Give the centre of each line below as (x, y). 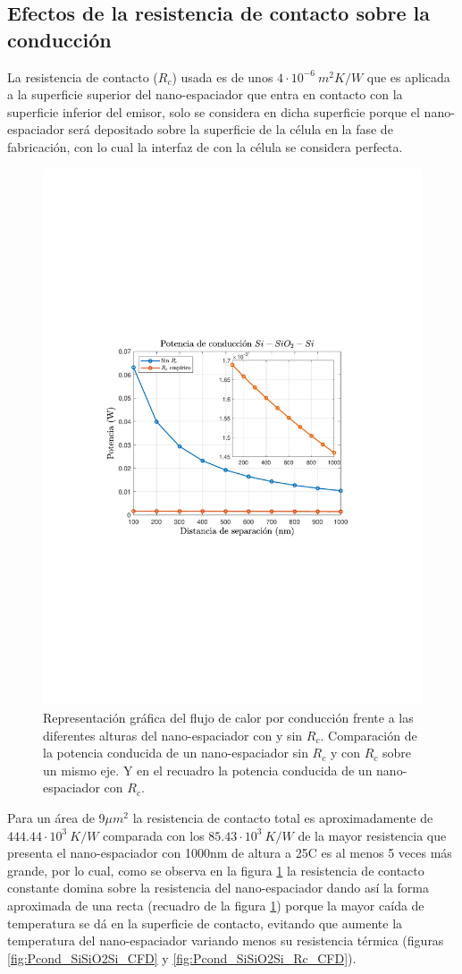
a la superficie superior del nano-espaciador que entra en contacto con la (205, 94)
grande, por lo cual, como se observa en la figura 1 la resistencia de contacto (216, 870)
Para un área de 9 (56, 818)
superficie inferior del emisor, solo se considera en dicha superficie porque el (214, 111)
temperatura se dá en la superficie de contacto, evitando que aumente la (205, 923)
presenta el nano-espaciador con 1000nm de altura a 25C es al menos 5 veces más (230, 853)
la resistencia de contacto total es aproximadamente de (283, 818)
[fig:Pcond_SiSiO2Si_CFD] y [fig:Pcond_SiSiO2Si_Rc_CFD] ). (182, 957)
